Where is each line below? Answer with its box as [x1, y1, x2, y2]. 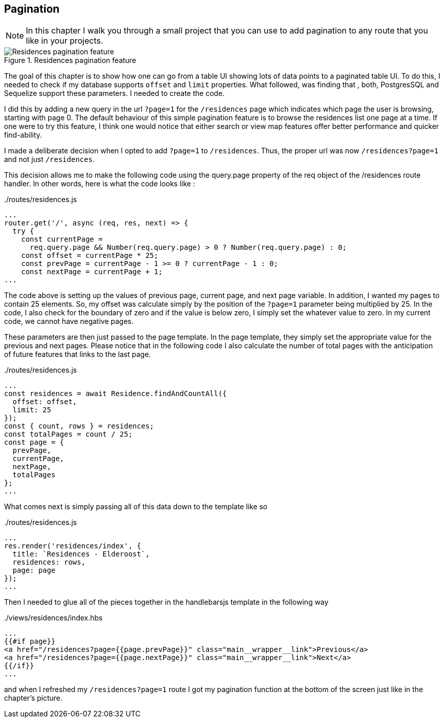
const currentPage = [21, 235, 103, 244]
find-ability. [4, 130, 42, 140]
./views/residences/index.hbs [4, 613, 103, 622]
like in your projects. [26, 36, 103, 46]
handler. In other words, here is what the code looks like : [4, 179, 195, 188]
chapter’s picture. [4, 694, 62, 703]
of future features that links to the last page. [4, 350, 151, 359]
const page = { [4, 438, 65, 447]
